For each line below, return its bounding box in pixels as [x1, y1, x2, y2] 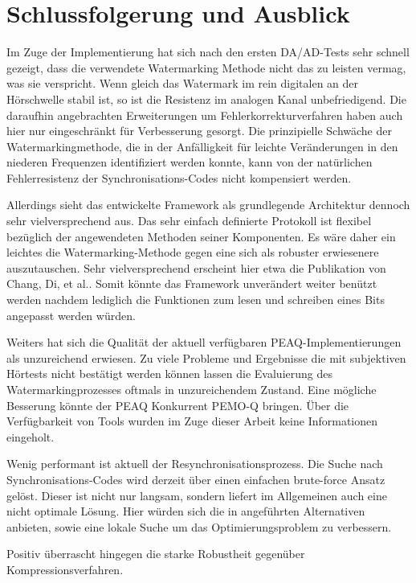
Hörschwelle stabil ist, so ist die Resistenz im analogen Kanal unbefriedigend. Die [6, 90, 406, 107]
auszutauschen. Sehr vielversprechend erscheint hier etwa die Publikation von [6, 259, 386, 276]
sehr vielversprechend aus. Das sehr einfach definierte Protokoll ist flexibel [6, 212, 372, 229]
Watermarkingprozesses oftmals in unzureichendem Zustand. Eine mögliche [6, 381, 377, 397]
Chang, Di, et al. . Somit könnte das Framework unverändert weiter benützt [6, 275, 377, 292]
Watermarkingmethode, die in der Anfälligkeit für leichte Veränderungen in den [6, 138, 398, 154]
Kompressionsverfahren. [6, 560, 124, 577]
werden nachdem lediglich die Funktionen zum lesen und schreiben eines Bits [6, 291, 385, 308]
